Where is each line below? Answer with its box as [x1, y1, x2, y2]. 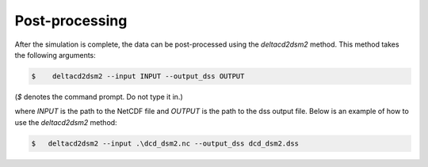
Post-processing [14, 12, 128, 29]
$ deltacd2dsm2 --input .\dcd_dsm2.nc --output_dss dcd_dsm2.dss [31, 139, 300, 148]
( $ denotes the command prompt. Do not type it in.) [14, 92, 183, 101]
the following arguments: [14, 50, 97, 59]
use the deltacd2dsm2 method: [14, 117, 118, 127]
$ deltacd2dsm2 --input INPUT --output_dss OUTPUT [31, 71, 245, 81]
